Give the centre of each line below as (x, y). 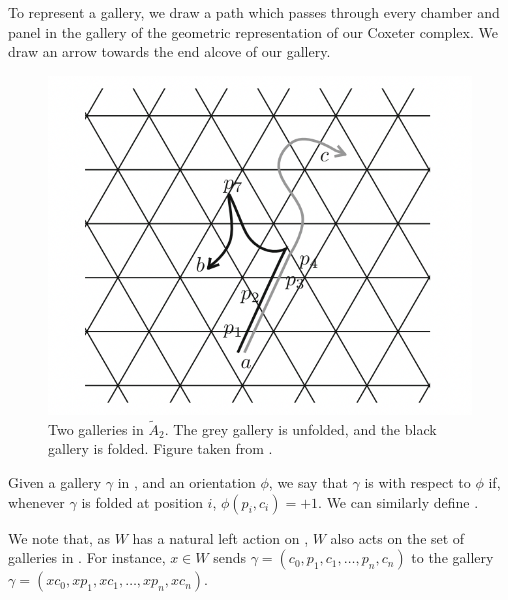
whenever (36, 501)
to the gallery (452, 557)
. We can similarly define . (398, 501)
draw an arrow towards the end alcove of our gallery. (169, 51)
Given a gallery (55, 481)
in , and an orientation (186, 481)
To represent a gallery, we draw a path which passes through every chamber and (254, 12)
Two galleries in (96, 428)
